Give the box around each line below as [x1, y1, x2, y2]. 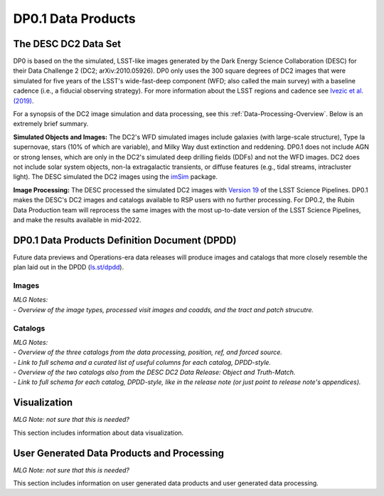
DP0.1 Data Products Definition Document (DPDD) [13, 234, 238, 246]
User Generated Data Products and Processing [13, 447, 224, 459]
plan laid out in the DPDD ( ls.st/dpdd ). [13, 263, 124, 272]
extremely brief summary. [13, 120, 89, 128]
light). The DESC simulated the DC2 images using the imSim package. [13, 172, 218, 181]
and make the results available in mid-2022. [13, 215, 142, 224]
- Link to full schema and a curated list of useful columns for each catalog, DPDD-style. [13, 358, 272, 366]
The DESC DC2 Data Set [13, 38, 121, 50]
